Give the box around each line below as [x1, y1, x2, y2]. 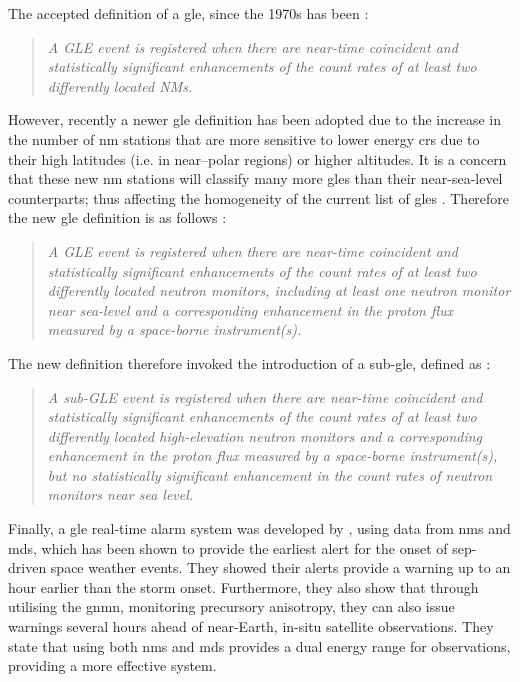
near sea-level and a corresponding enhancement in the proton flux [47, 299, 454, 320]
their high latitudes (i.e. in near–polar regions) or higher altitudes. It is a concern [8, 148, 507, 169]
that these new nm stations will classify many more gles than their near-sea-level [8, 168, 503, 189]
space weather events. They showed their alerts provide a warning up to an [50, 557, 511, 578]
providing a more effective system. [8, 655, 217, 676]
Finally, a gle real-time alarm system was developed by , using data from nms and [8, 518, 511, 539]
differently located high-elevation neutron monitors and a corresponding [47, 425, 483, 446]
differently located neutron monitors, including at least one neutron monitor [47, 280, 511, 301]
